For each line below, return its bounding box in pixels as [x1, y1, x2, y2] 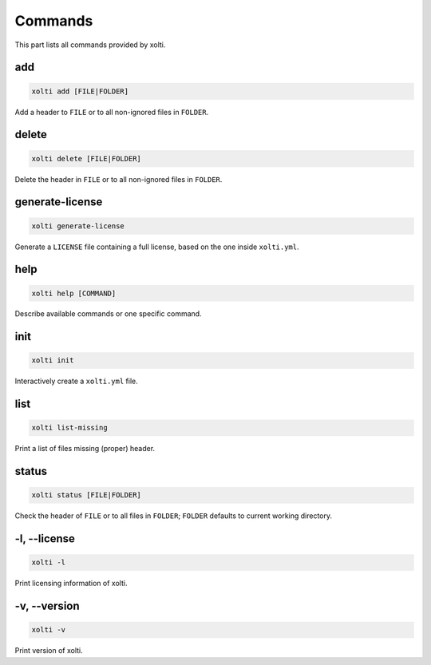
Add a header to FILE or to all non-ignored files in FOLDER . [14, 107, 209, 117]
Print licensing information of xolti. [14, 579, 128, 588]
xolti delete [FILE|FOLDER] [31, 154, 141, 163]
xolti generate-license [31, 221, 125, 231]
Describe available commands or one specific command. [14, 309, 203, 319]
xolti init [31, 356, 74, 365]
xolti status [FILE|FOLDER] [31, 491, 141, 500]
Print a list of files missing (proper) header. [14, 444, 156, 453]
